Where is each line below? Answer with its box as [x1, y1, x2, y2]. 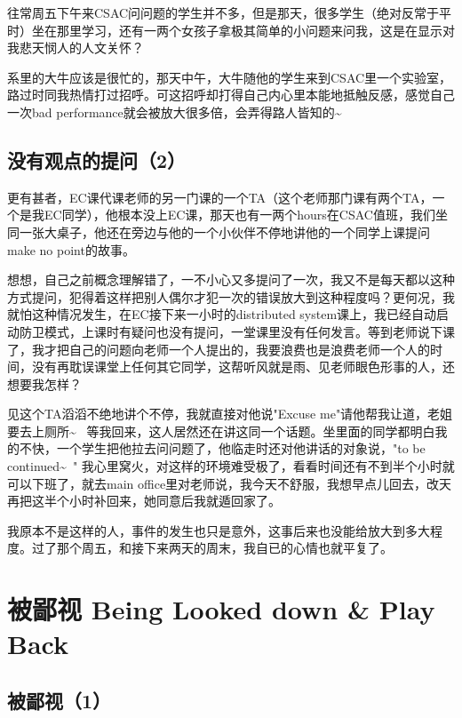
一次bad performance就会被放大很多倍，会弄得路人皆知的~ [7, 102, 342, 121]
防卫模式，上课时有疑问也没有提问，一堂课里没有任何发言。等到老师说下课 [19, 322, 455, 340]
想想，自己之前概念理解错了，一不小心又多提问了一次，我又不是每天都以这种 [7, 270, 455, 289]
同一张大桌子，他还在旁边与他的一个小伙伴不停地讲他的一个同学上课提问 [7, 222, 430, 241]
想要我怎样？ [7, 374, 82, 393]
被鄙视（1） [7, 687, 112, 714]
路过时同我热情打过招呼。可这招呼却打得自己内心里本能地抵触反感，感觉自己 [7, 85, 455, 104]
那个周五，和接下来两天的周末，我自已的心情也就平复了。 [56, 538, 393, 557]
